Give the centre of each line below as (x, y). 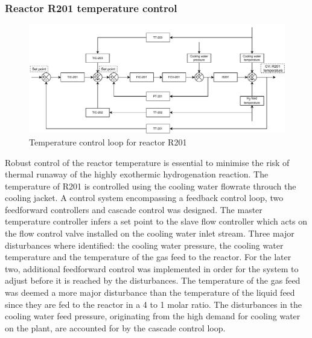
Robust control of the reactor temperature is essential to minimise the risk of (147, 162)
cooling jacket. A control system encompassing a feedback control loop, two (144, 198)
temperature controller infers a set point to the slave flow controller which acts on (156, 221)
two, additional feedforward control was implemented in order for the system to (152, 268)
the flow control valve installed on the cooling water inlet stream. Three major (150, 233)
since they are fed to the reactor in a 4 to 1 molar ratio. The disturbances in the (153, 304)
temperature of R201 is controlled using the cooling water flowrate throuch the (151, 186)
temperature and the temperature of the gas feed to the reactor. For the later (148, 257)
